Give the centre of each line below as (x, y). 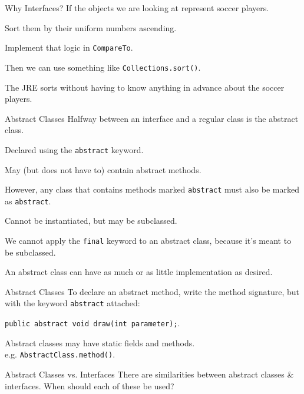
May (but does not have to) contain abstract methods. (103, 169)
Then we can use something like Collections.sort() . (103, 67)
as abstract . (28, 201)
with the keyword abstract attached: (72, 303)
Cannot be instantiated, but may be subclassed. (91, 221)
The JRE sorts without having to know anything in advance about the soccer (145, 87)
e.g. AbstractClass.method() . (60, 354)
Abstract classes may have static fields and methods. (100, 342)
